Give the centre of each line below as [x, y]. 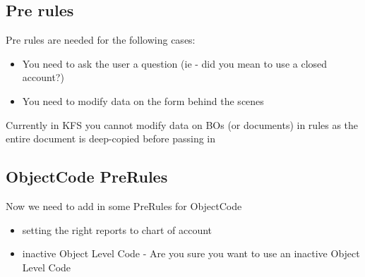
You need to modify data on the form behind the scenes [143, 100]
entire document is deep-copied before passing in [111, 138]
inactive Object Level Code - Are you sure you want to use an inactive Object [191, 253]
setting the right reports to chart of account [117, 229]
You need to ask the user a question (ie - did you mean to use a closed [175, 63]
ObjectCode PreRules [87, 177]
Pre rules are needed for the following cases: [101, 40]
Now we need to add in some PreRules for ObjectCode [124, 205]
